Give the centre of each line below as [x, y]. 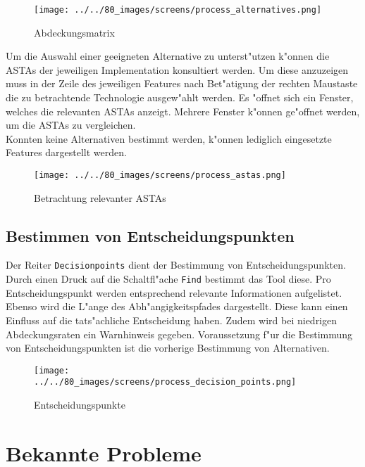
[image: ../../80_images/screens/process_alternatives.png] [178, 10]
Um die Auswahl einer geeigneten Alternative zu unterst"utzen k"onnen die [168, 56]
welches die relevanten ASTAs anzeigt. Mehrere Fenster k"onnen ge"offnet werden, [183, 111]
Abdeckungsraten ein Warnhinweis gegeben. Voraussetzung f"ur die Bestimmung [179, 334]
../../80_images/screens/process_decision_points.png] [165, 382]
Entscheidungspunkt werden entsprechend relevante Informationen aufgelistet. [174, 292]
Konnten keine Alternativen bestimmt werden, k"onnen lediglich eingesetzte [169, 138]
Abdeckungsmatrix [74, 32]
